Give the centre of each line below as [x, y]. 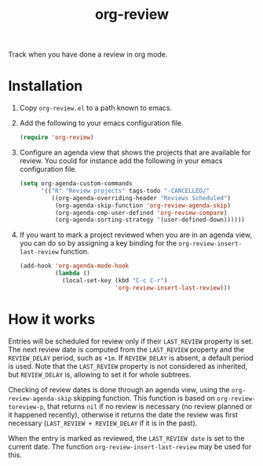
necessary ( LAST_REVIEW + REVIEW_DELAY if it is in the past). [103, 423]
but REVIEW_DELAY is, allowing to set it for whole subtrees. [100, 374]
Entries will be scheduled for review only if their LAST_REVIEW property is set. [131, 341]
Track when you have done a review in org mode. [88, 55]
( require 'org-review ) [57, 138]
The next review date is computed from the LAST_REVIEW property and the [126, 349]
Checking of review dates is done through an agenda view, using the [119, 389]
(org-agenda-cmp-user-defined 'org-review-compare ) [141, 213]
